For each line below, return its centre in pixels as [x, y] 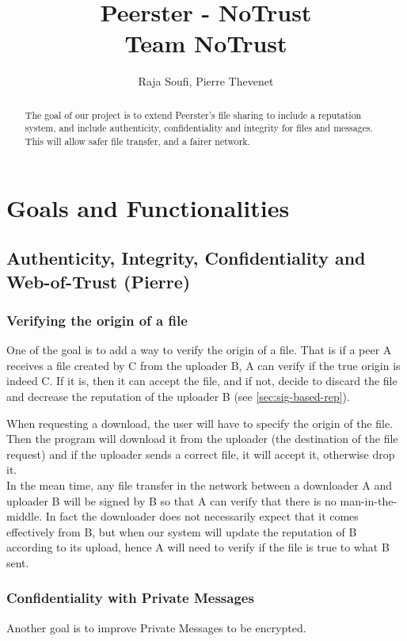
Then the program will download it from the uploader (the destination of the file [202, 439]
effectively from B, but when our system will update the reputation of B [182, 531]
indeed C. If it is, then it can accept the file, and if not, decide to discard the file [202, 381]
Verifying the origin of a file [97, 320]
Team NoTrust [206, 43]
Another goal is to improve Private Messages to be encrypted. [156, 627]
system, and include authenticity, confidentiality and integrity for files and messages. [199, 128]
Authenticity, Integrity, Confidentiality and [186, 258]
